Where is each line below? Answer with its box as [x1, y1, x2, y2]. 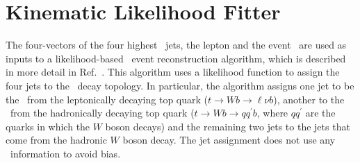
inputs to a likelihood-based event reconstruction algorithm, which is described [6, 51, 346, 65]
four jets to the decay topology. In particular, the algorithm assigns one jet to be [6, 78, 354, 92]
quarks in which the [6, 119, 90, 133]
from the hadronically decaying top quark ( [10, 105, 195, 120]
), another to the [273, 92, 345, 106]
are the [305, 105, 336, 120]
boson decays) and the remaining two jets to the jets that [105, 119, 350, 133]
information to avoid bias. [10, 146, 121, 160]
